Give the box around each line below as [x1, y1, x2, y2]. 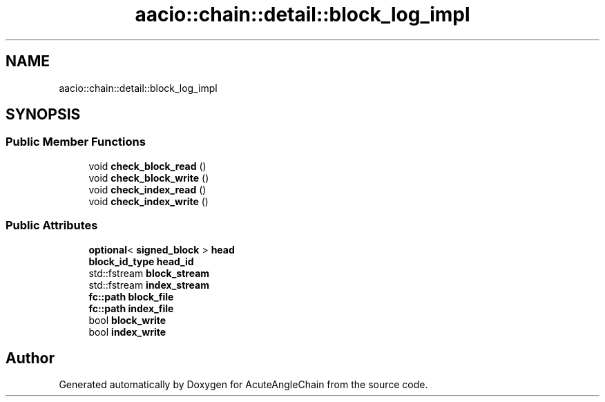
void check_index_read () [88, 183, 207, 195]
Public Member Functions [6, 135, 146, 149]
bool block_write [88, 314, 166, 326]
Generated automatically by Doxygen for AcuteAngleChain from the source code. [59, 379, 428, 391]
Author [6, 349, 55, 367]
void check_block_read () [88, 160, 207, 172]
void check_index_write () [88, 195, 209, 207]
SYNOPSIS [6, 106, 81, 124]
